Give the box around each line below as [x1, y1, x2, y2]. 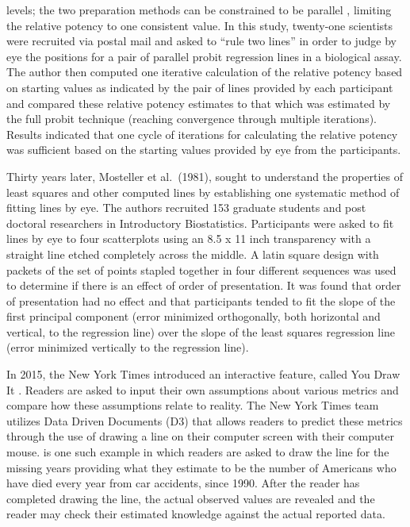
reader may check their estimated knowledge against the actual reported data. [6, 506, 385, 522]
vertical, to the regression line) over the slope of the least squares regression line [6, 323, 396, 340]
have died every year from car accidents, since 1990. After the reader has [6, 475, 360, 491]
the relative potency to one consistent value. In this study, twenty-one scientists [6, 17, 393, 33]
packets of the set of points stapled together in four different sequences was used [6, 261, 397, 278]
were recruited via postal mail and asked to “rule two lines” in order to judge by [6, 33, 397, 49]
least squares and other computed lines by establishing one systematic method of [6, 183, 400, 200]
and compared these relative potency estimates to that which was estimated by [6, 94, 391, 111]
